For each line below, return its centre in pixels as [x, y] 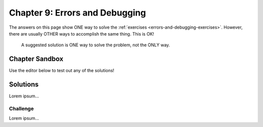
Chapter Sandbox [36, 59]
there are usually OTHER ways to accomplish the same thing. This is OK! [82, 34]
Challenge [21, 109]
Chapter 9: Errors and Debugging [77, 13]
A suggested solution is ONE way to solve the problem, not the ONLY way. [96, 45]
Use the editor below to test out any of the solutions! [62, 71]
